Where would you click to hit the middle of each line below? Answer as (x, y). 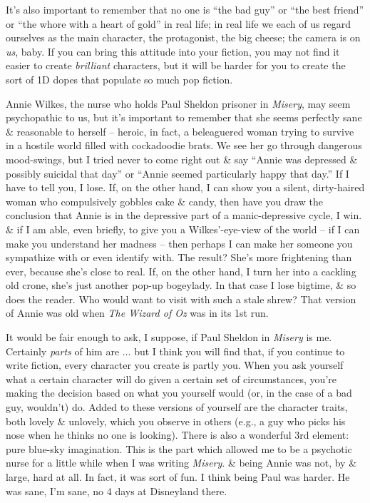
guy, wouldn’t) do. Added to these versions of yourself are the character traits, (177, 407)
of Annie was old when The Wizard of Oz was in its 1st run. (137, 313)
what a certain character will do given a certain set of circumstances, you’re (171, 378)
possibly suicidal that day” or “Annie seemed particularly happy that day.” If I (178, 173)
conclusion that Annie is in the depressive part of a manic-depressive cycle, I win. (184, 215)
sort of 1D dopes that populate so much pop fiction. (119, 79)
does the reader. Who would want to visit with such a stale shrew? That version (181, 299)
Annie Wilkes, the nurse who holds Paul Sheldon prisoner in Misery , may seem (178, 103)
